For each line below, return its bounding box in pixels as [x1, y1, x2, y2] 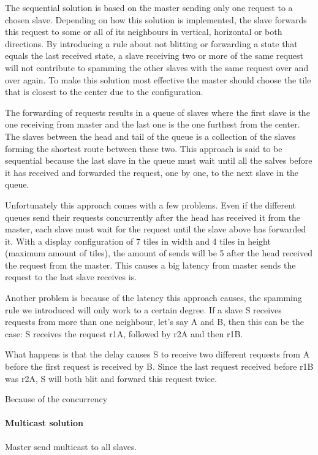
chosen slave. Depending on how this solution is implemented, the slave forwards [5, 13, 307, 26]
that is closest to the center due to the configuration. [5, 85, 203, 98]
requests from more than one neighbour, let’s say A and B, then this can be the [5, 315, 304, 328]
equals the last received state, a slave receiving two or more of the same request [5, 49, 304, 62]
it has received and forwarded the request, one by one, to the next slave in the [5, 166, 299, 178]
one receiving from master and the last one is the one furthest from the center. [5, 118, 300, 131]
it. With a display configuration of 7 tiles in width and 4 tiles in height [5, 234, 271, 247]
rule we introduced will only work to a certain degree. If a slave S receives [5, 303, 282, 316]
